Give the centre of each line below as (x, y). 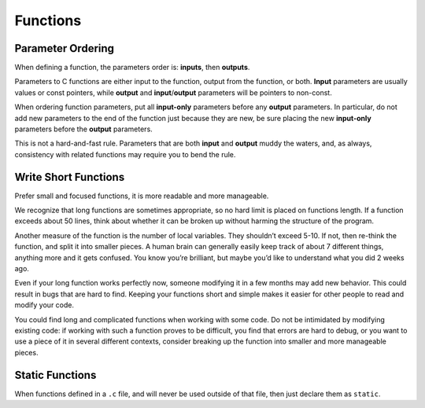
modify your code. (44, 305)
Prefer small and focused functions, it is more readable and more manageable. (142, 196)
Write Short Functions (70, 177)
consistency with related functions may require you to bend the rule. (125, 154)
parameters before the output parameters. (83, 129)
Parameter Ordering (64, 48)
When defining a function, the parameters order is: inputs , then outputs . (132, 68)
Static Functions (55, 375)
